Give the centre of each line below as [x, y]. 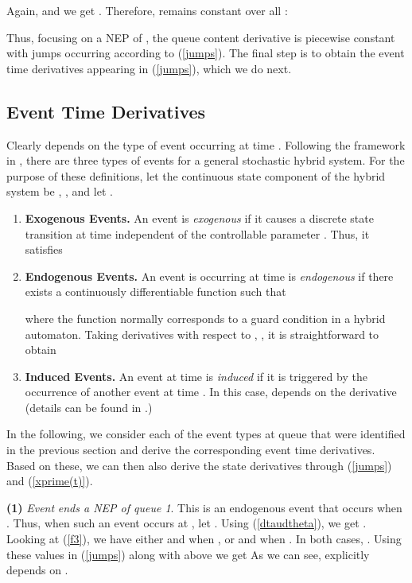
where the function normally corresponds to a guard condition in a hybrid [205, 318]
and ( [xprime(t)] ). [50, 481]
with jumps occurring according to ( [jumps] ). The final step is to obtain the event [206, 53]
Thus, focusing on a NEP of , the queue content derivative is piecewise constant [201, 37]
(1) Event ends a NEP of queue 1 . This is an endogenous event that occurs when [204, 507]
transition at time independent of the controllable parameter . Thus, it [197, 233]
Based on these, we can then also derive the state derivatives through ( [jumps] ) [199, 465]
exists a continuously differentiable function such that [155, 291]
